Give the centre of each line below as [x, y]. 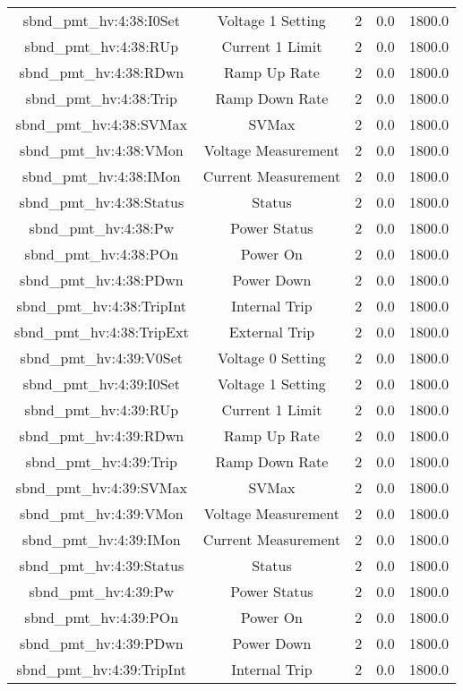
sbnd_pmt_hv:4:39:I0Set [101, 384]
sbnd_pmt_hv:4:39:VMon [101, 513]
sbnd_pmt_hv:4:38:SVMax [101, 124]
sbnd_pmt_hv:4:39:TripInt [102, 669]
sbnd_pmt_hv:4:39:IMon [102, 539]
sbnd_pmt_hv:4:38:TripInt [102, 306]
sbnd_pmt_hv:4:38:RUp [102, 46]
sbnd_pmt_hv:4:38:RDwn [102, 72]
